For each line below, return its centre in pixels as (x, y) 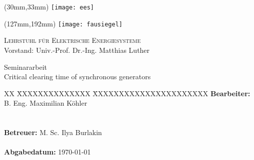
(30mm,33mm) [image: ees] (49, 6)
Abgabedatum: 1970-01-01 (47, 152)
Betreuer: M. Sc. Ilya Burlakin (53, 132)
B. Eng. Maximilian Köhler (46, 103)
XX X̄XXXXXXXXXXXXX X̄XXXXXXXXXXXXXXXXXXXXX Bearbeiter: (127, 93)
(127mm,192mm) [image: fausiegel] (63, 23)
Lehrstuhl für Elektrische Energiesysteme (72, 40)
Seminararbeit (26, 67)
